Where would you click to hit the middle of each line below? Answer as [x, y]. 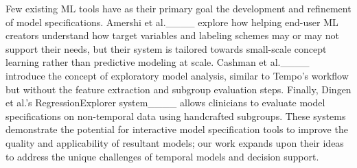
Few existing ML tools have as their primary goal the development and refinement [178, 8]
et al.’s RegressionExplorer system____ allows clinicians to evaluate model [165, 103]
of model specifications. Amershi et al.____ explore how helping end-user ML [172, 22]
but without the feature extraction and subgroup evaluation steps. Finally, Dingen [178, 89]
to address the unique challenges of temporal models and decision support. [162, 156]
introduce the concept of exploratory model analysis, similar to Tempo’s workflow [177, 75]
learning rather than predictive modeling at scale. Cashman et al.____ [158, 62]
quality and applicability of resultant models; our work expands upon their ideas [175, 142]
